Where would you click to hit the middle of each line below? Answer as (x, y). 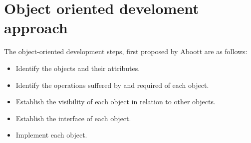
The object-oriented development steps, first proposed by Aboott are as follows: (126, 51)
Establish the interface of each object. (73, 118)
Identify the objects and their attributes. (78, 68)
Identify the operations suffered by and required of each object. (112, 85)
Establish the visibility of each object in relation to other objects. (116, 102)
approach (36, 28)
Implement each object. (51, 135)
